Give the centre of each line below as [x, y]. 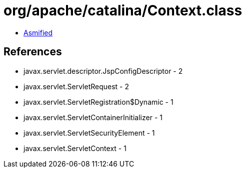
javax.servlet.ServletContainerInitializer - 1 [93, 117]
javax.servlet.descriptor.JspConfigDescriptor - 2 [103, 71]
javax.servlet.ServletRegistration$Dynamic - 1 [98, 102]
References [33, 52]
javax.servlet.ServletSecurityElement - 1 [89, 133]
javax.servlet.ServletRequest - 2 [76, 86]
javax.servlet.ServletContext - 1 [75, 148]
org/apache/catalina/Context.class [123, 10]
